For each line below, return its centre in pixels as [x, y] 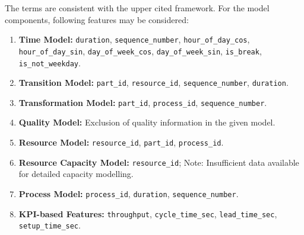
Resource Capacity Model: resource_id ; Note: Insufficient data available [159, 162]
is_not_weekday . [50, 62]
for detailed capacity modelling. [76, 174]
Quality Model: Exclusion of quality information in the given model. [147, 122]
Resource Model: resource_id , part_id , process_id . [121, 142]
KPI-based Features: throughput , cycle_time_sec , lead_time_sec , [148, 213]
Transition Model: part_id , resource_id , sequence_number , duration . [153, 83]
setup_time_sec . [50, 225]
